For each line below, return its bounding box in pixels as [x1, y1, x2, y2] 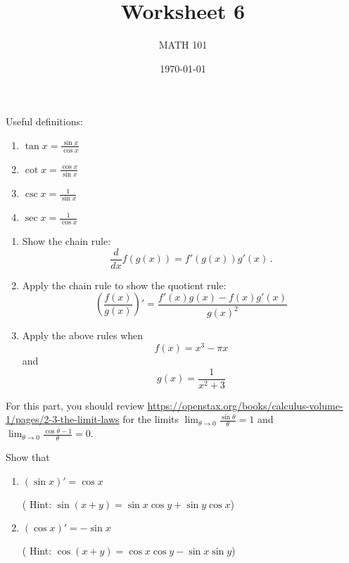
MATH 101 [158, 37, 208, 52]
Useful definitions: [6, 114, 83, 129]
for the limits [122, 412, 179, 426]
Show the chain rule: [22, 234, 111, 248]
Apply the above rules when [22, 328, 144, 343]
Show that [6, 449, 50, 464]
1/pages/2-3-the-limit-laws [6, 412, 120, 426]
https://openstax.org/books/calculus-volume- [147, 398, 343, 412]
